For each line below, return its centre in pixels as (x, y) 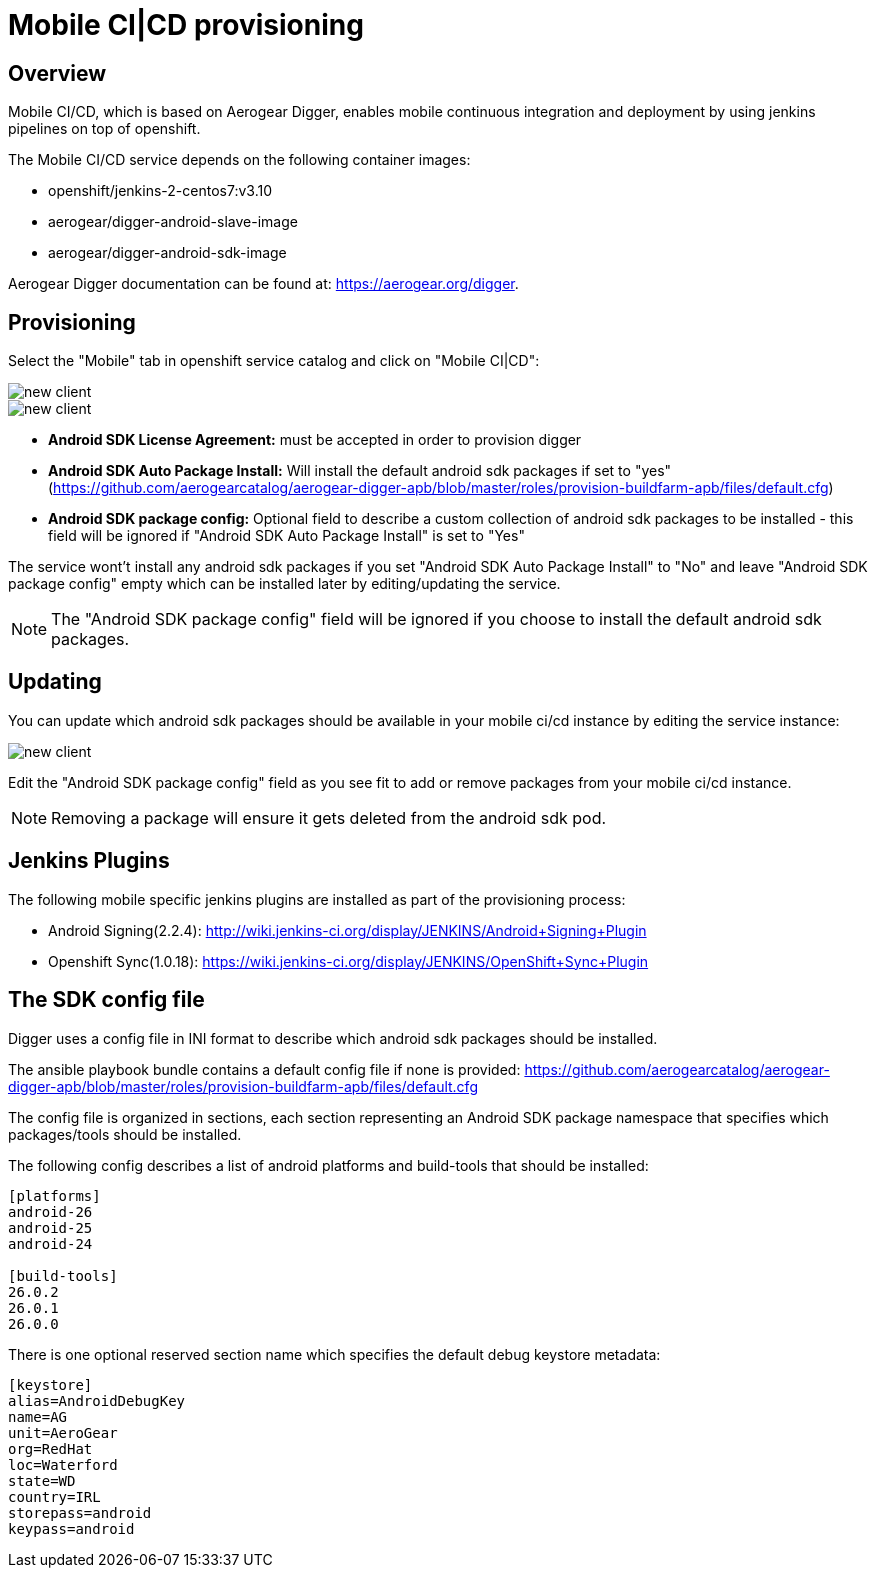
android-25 (50, 1227)
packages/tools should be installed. (125, 1134)
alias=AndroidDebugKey (97, 1400)
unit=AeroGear (63, 1432)
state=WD (42, 1480)
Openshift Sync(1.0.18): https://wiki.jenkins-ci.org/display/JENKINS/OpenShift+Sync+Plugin (348, 961)
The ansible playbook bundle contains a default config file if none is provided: (264, 1069)
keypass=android (71, 1528)
